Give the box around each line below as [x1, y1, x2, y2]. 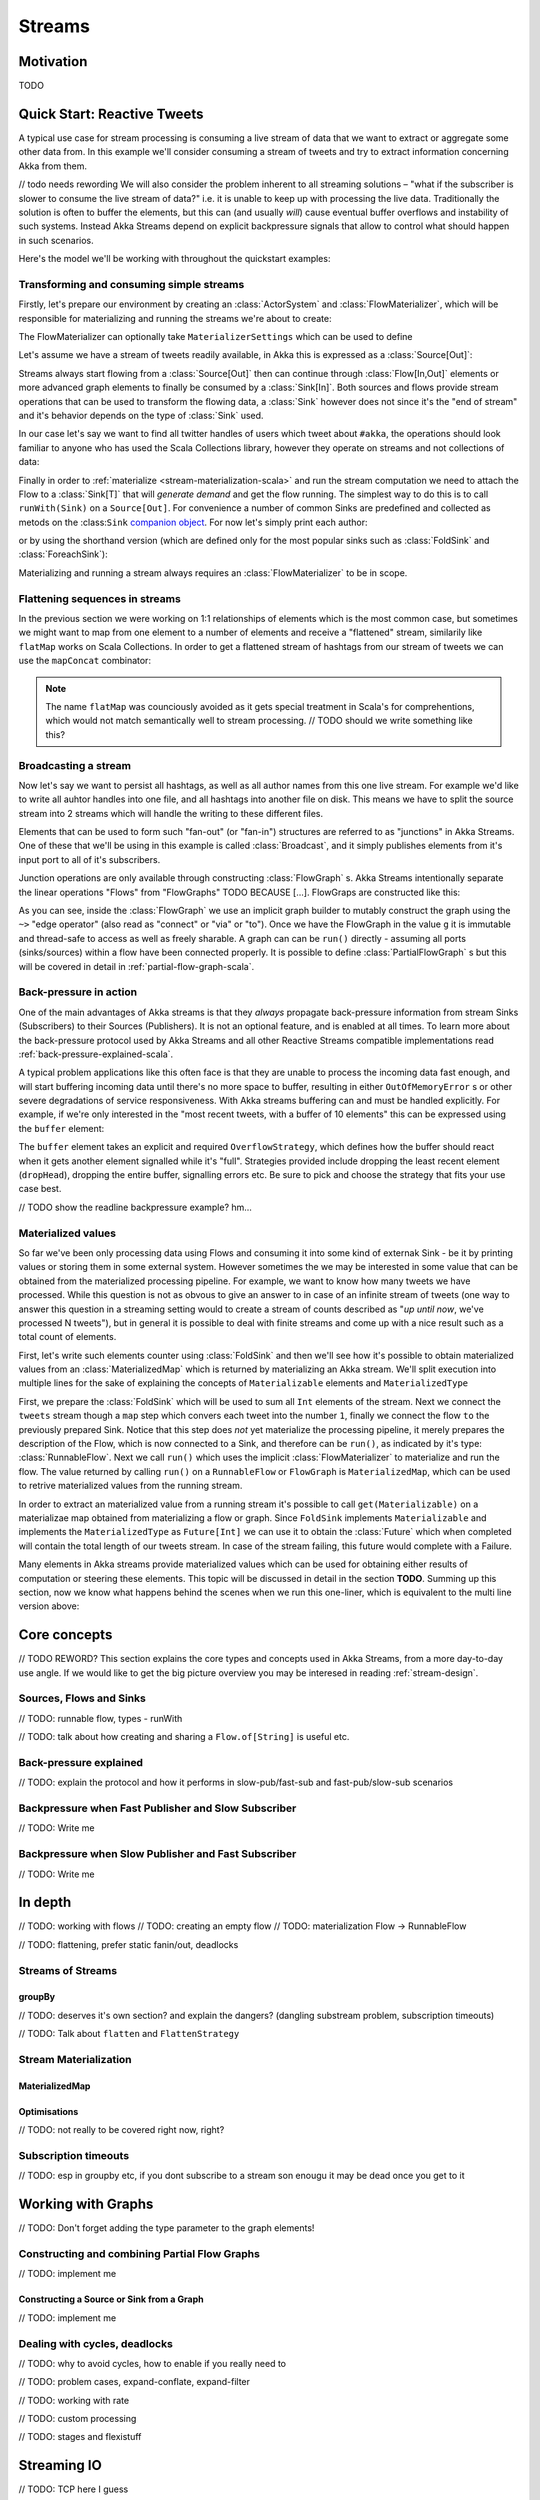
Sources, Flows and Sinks [18, 1691, 147, 1705]
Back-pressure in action [18, 985, 138, 999]
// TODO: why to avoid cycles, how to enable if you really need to [18, 2357, 287, 2369]
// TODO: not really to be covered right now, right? [18, 2124, 225, 2136]
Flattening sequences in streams [18, 591, 182, 605]
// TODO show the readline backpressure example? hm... [18, 1201, 252, 1213]
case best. [18, 1183, 62, 1195]
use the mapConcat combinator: [18, 655, 152, 667]
